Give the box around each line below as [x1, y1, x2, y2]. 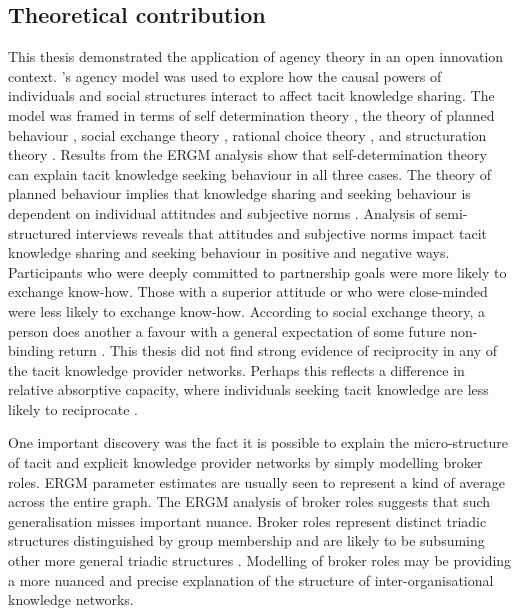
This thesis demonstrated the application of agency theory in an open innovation [8, 46, 504, 67]
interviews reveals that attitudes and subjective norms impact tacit [75, 222, 487, 243]
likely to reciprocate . [8, 398, 138, 419]
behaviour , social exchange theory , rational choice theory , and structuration [8, 124, 487, 145]
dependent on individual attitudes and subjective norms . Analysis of [8, 202, 431, 223]
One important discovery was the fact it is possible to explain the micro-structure [8, 432, 508, 453]
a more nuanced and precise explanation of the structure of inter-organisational [8, 569, 494, 590]
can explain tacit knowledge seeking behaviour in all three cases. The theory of [8, 163, 491, 184]
